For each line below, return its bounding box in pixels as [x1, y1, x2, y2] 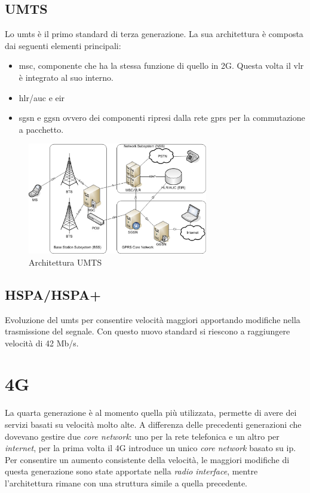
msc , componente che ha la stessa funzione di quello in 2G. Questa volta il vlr [19, 59, 304, 72]
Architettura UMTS [29, 255, 102, 268]
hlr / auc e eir [19, 91, 65, 104]
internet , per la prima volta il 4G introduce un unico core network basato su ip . [5, 442, 296, 454]
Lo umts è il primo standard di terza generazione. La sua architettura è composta [5, 28, 303, 40]
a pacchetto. [19, 123, 64, 135]
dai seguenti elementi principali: [5, 39, 121, 51]
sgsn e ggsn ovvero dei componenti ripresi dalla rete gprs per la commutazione [19, 111, 305, 124]
